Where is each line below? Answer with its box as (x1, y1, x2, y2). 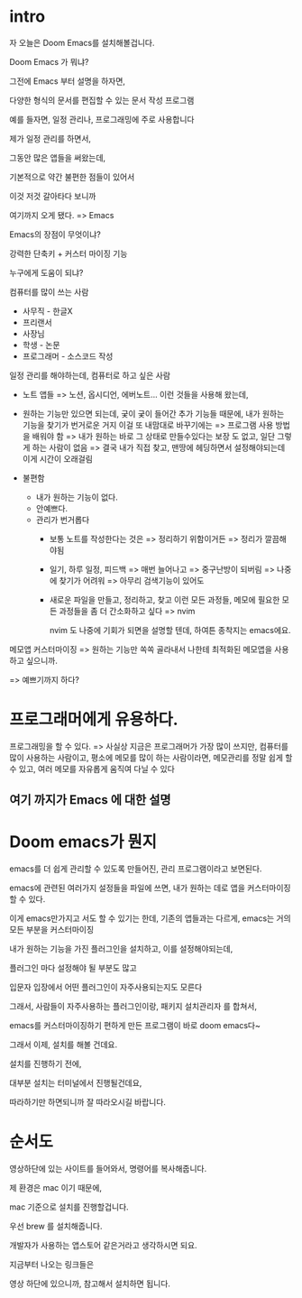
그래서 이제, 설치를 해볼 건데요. (9, 1039, 118, 1050)
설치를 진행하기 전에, (9, 1058, 82, 1070)
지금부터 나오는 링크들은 (9, 1259, 95, 1270)
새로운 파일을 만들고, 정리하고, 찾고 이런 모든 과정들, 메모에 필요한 (49, 594, 280, 605)
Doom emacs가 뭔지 (9, 832, 158, 852)
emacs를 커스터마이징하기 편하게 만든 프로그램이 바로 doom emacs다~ (9, 1020, 261, 1031)
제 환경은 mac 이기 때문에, (9, 1183, 102, 1193)
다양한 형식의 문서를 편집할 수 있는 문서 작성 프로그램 (9, 95, 195, 106)
